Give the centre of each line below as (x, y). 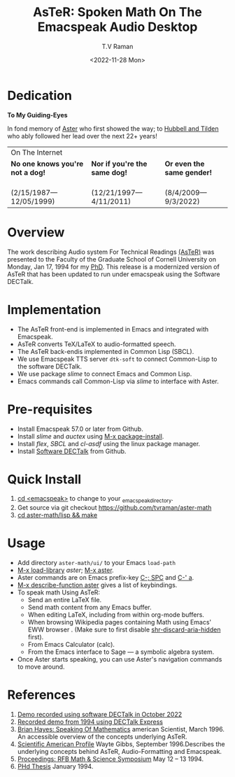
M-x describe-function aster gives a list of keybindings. (97, 585)
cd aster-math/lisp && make (57, 515)
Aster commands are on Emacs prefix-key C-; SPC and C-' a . (106, 578)
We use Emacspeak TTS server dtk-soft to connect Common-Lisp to (117, 359)
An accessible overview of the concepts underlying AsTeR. (102, 737)
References (41, 695)
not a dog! (28, 172)
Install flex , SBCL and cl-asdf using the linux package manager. (109, 443)
